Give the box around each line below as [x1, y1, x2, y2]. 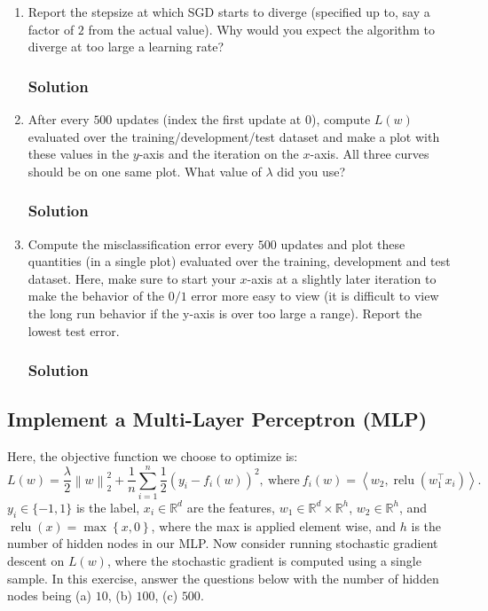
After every [28, 110, 90, 128]
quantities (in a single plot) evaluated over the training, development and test [28, 252, 451, 270]
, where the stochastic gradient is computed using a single [106, 551, 421, 569]
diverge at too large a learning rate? [28, 37, 224, 56]
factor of [28, 20, 75, 38]
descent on [7, 551, 65, 569]
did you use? [277, 161, 346, 180]
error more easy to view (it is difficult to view [191, 286, 439, 305]
